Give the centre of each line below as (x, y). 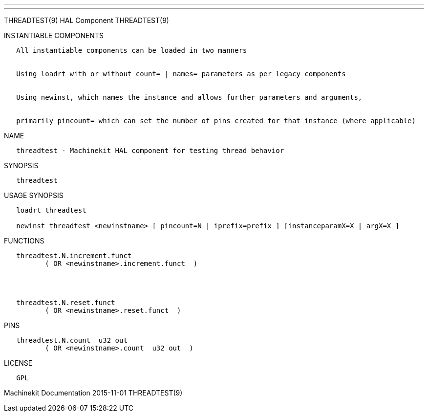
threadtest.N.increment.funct (74, 256)
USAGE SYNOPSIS (34, 195)
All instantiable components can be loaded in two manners (132, 50)
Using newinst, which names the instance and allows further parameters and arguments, (189, 97)
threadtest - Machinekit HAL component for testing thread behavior (150, 151)
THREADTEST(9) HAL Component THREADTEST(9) (86, 20)
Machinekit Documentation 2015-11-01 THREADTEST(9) (93, 393)
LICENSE (18, 363)
